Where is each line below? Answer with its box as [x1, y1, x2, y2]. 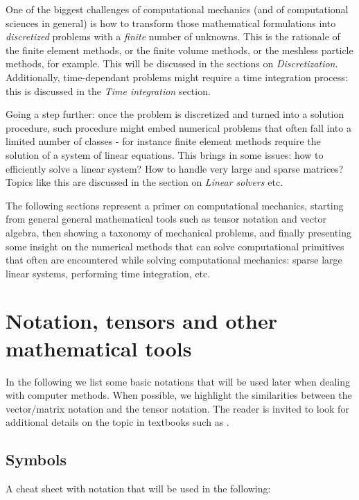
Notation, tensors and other [6, 307, 277, 335]
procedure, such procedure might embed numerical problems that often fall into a [6, 120, 351, 135]
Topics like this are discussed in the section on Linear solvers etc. [6, 175, 283, 189]
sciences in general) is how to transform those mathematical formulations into [6, 15, 336, 30]
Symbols [6, 449, 67, 470]
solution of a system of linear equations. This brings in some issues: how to [6, 147, 324, 162]
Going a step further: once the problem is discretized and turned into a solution [6, 107, 344, 121]
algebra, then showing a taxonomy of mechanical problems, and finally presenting [6, 225, 351, 239]
